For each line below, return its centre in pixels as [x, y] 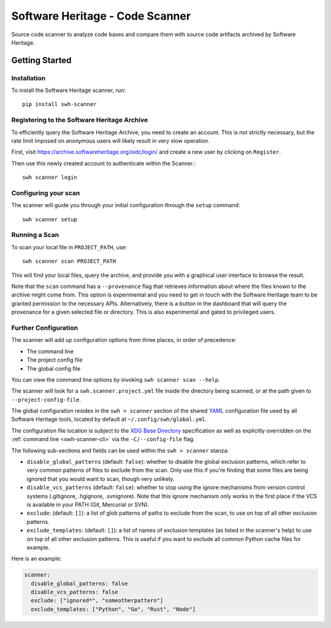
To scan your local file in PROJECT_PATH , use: [69, 247]
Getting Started [41, 60]
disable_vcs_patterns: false [75, 592]
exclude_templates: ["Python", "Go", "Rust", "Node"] [113, 609]
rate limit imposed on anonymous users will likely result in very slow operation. [111, 141]
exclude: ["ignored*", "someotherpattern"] [97, 601]
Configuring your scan [46, 193]
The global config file [54, 368]
